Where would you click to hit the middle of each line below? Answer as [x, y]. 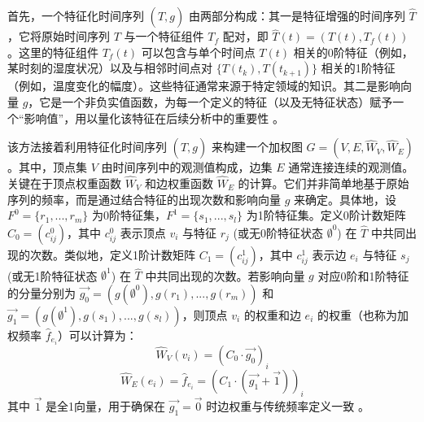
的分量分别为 [42, 292]
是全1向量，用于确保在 [106, 405]
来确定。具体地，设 [345, 199]
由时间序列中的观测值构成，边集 [187, 167]
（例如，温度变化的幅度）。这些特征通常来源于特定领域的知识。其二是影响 [204, 86]
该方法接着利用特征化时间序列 [87, 147]
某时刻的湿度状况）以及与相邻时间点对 [110, 68]
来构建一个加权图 [257, 147]
